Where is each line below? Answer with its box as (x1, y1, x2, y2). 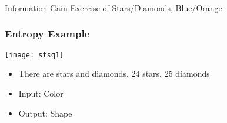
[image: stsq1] (5, 50, 64, 59)
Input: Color (18, 87, 64, 99)
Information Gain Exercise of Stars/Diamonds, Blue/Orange (5, 1, 222, 13)
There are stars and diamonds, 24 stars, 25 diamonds (18, 67, 210, 80)
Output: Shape (18, 107, 72, 119)
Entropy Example (5, 26, 90, 41)
